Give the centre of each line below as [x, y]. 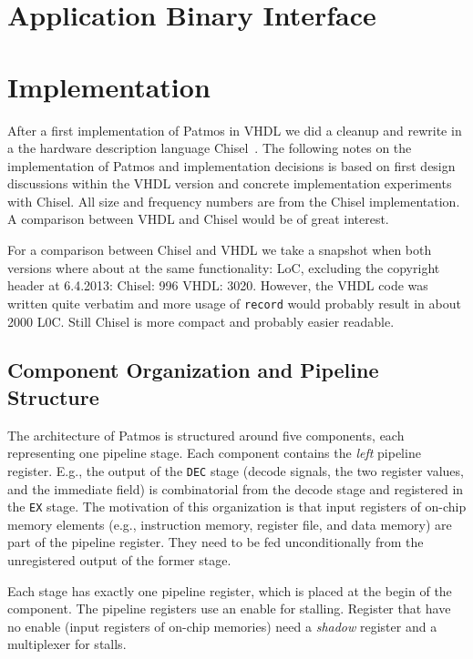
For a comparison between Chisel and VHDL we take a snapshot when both [220, 250]
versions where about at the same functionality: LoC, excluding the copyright [224, 267]
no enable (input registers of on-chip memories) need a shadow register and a [222, 626]
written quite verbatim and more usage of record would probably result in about [234, 303]
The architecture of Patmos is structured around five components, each [206, 435]
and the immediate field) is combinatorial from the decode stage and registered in [236, 488]
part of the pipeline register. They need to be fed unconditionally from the [216, 542]
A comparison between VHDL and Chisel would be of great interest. [198, 219]
